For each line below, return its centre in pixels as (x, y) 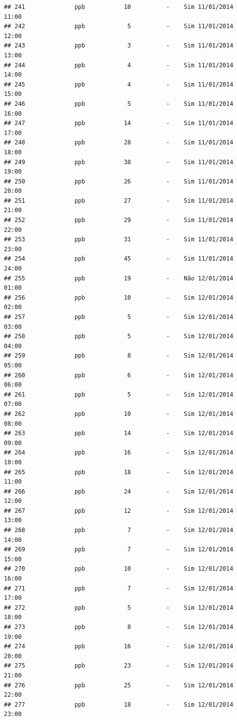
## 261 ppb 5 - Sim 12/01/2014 (119, 394)
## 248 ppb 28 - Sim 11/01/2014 (119, 143)
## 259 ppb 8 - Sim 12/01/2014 (119, 356)
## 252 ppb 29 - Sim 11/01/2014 (119, 220)
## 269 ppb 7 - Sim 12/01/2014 (119, 550)
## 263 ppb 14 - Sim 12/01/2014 (119, 433)
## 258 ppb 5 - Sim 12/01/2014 (119, 337)
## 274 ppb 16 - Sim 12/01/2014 (119, 647)
